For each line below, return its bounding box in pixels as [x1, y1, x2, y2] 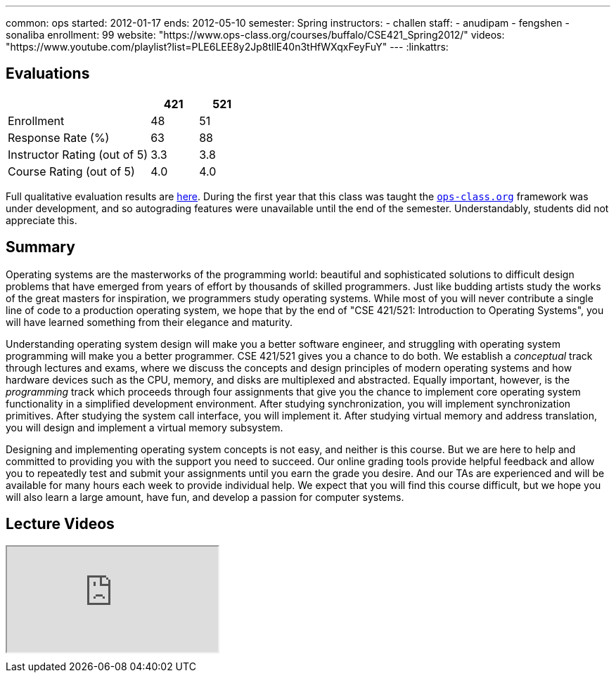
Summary [6, 238, 75, 256]
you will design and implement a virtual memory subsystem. [6, 421, 283, 433]
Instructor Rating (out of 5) [8, 147, 148, 162]
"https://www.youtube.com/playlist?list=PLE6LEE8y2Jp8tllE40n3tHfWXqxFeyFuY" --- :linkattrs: [6, 41, 449, 53]
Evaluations [6, 65, 90, 83]
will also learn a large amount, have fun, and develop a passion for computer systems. [6, 490, 404, 503]
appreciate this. [6, 214, 77, 226]
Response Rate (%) [8, 130, 110, 145]
